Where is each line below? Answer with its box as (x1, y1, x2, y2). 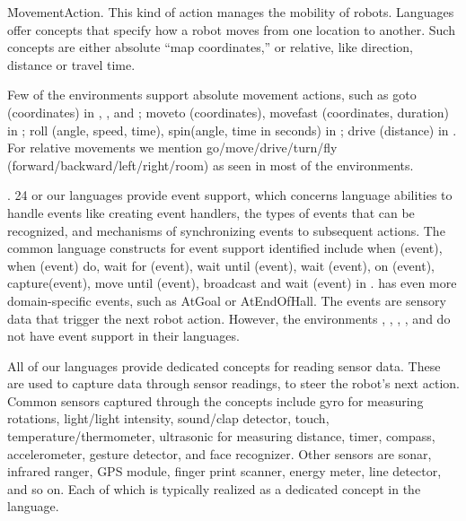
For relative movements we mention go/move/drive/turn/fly (7, 138, 338, 157)
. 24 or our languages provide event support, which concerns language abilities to (7, 186, 453, 204)
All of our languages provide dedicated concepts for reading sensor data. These (7, 356, 441, 375)
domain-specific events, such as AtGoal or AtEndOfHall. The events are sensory (7, 291, 446, 309)
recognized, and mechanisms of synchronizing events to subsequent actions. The (7, 221, 445, 239)
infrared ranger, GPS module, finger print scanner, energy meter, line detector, (7, 462, 442, 481)
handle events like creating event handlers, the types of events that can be (7, 203, 415, 221)
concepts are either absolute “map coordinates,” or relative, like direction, (7, 38, 413, 56)
